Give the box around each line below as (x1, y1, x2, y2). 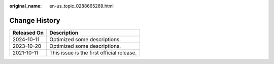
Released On (12, 29, 44, 36)
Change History (9, 16, 60, 25)
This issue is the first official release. (49, 49, 137, 56)
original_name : (9, 3, 42, 9)
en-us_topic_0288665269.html (49, 3, 114, 9)
